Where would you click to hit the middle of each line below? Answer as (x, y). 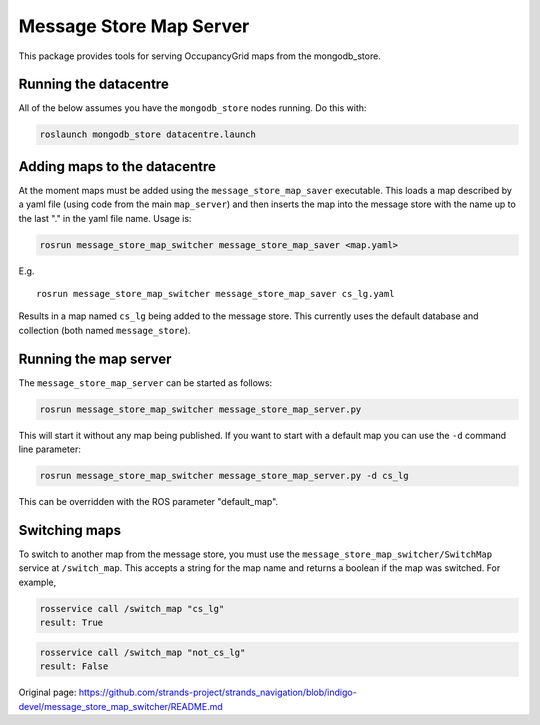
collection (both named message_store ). (104, 330)
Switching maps (70, 530)
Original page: (47, 692)
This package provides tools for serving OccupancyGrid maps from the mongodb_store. (200, 56)
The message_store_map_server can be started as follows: (145, 382)
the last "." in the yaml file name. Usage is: (105, 218)
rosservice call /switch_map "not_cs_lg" (142, 652)
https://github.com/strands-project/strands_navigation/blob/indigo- (217, 692)
